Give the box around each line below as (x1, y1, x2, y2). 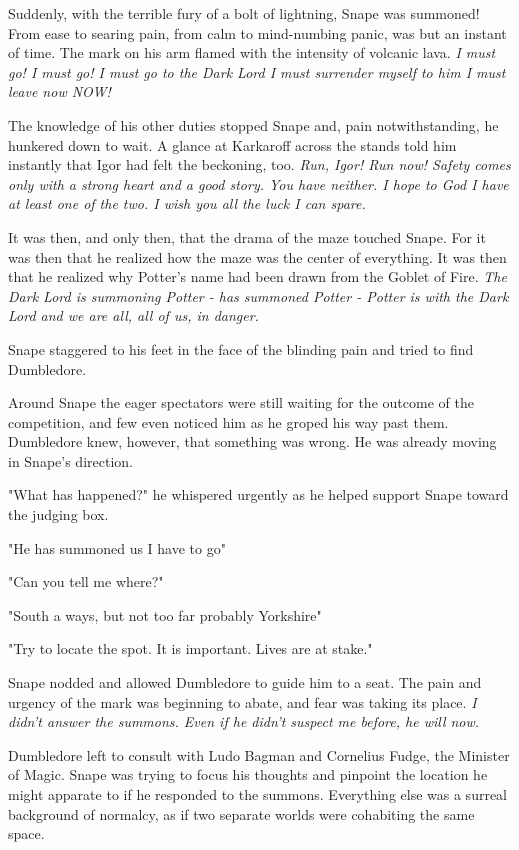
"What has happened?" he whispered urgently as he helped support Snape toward (8, 484, 509, 505)
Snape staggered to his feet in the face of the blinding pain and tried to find (8, 338, 474, 359)
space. (8, 823, 45, 844)
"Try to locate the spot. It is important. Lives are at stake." (8, 638, 373, 659)
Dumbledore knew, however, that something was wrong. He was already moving (8, 431, 497, 452)
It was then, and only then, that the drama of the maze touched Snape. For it (8, 226, 486, 247)
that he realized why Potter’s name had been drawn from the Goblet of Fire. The (8, 266, 507, 287)
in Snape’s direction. (8, 450, 133, 471)
